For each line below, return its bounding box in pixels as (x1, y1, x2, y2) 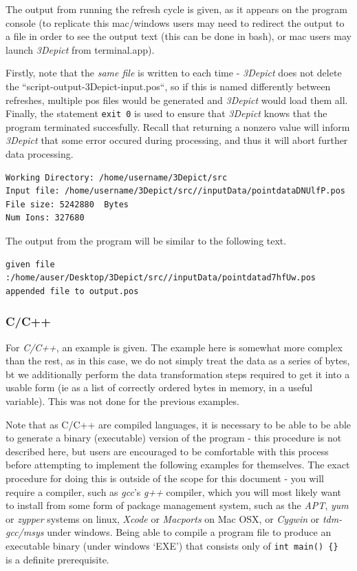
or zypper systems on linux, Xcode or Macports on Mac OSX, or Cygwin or (6, 511, 320, 526)
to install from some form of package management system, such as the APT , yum (6, 498, 349, 512)
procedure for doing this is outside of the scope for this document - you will (6, 470, 324, 485)
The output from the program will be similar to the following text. (6, 233, 287, 247)
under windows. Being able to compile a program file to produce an (47, 525, 332, 539)
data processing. (6, 147, 74, 160)
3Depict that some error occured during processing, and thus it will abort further (6, 133, 348, 147)
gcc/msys (6, 525, 44, 539)
